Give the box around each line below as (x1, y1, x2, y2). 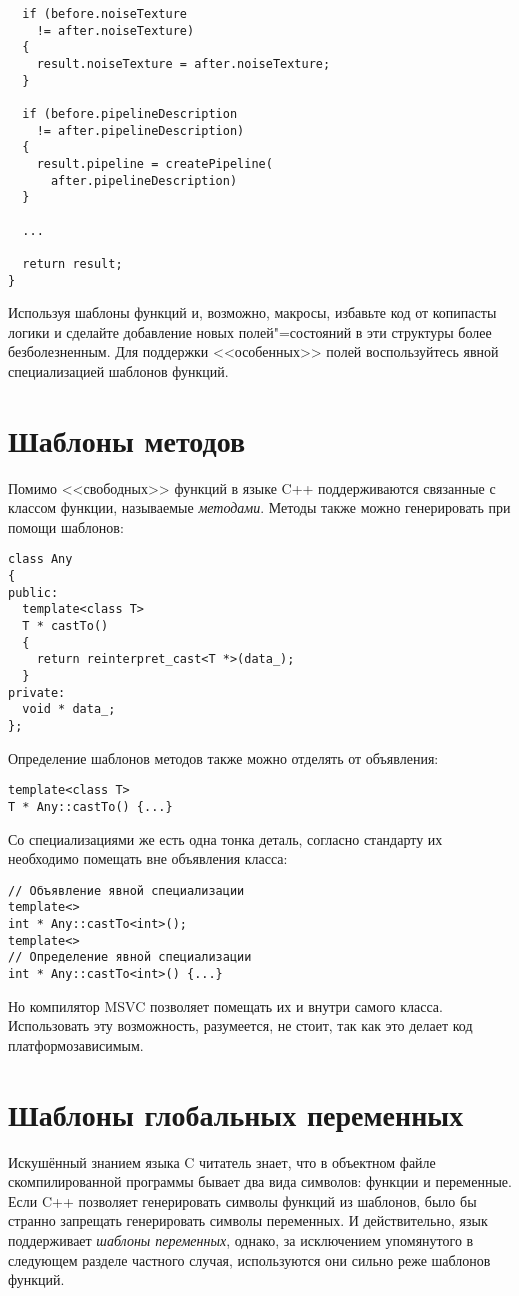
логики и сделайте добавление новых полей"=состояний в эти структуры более (8, 321, 492, 342)
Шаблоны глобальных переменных (8, 1093, 464, 1134)
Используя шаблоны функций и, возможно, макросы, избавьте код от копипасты (8, 302, 497, 323)
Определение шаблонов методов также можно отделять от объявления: (8, 747, 439, 768)
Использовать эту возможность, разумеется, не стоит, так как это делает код (8, 1015, 473, 1036)
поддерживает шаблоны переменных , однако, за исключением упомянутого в (8, 1229, 474, 1250)
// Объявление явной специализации (8, 883, 245, 898)
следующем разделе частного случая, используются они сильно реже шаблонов (8, 1249, 491, 1270)
